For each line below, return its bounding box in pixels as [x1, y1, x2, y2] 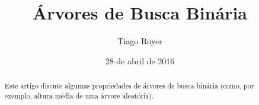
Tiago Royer [117, 35, 162, 47]
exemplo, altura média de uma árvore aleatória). [4, 90, 154, 100]
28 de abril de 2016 [105, 54, 175, 67]
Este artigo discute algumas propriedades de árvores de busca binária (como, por [4, 81, 254, 91]
